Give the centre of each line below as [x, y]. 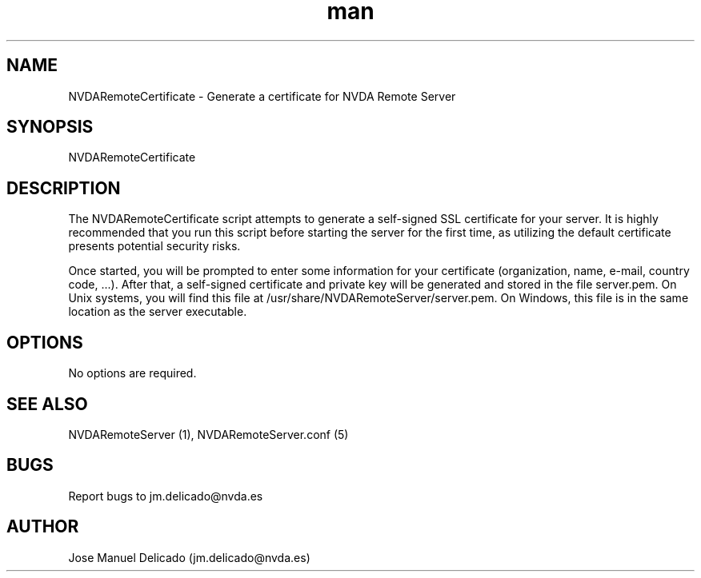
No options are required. [132, 373]
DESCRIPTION [64, 188]
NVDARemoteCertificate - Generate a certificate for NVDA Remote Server [262, 96]
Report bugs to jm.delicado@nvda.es [166, 496]
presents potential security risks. [154, 246]
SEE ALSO [47, 404]
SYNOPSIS [50, 127]
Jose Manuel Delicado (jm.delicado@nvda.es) [189, 557]
